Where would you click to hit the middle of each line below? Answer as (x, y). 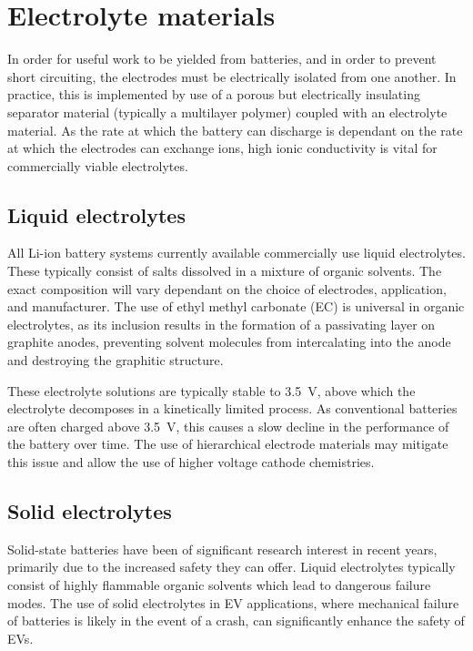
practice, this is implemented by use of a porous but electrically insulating (214, 94)
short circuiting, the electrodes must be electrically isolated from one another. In (232, 76)
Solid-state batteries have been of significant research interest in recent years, (222, 549)
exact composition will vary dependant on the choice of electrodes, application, (227, 288)
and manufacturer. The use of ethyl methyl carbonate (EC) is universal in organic (236, 306)
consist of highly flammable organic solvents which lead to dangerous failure (219, 585)
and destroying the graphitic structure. (116, 360)
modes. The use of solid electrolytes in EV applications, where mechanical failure (233, 602)
